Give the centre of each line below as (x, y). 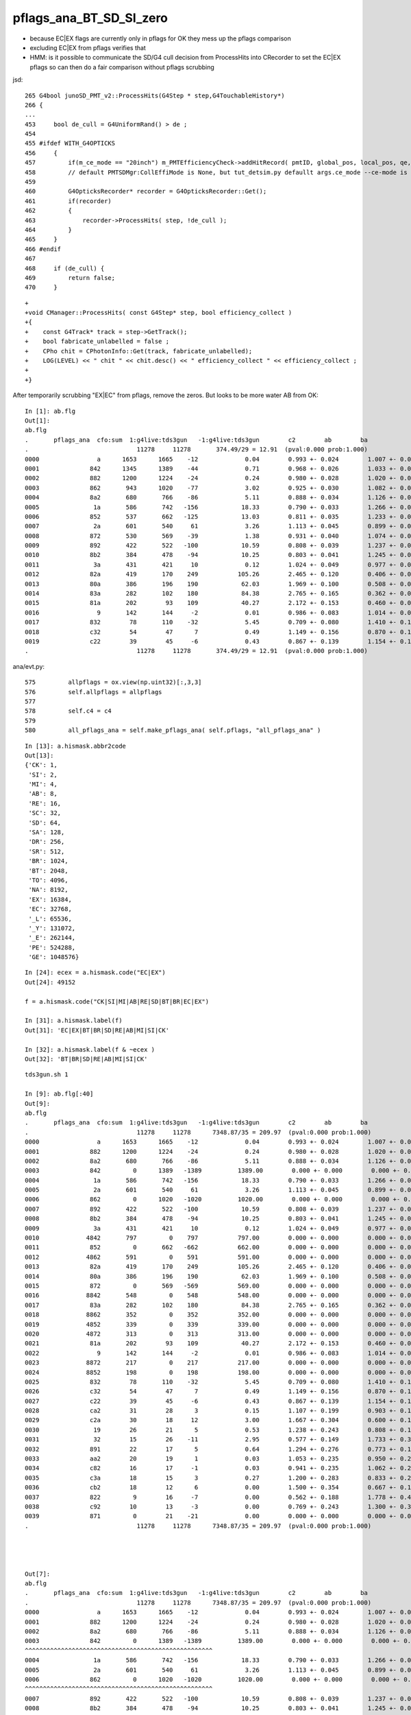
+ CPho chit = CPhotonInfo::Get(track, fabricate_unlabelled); (139, 351)
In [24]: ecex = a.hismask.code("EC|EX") (95, 973)
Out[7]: (38, 1574)
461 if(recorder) (68, 201)
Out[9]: (38, 1103)
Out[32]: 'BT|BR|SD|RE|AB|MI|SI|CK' (86, 1059)
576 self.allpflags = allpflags (94, 692)
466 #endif (43, 249)
